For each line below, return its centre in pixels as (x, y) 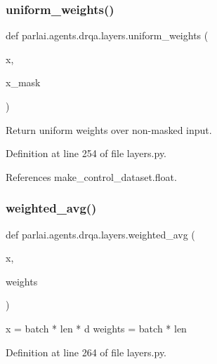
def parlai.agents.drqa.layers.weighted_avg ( (100, 234)
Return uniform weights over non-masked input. (109, 129)
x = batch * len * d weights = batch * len (96, 328)
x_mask (23, 82)
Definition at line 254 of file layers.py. (86, 153)
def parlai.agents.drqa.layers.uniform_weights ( (107, 35)
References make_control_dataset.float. (91, 176)
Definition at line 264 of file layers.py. (86, 352)
